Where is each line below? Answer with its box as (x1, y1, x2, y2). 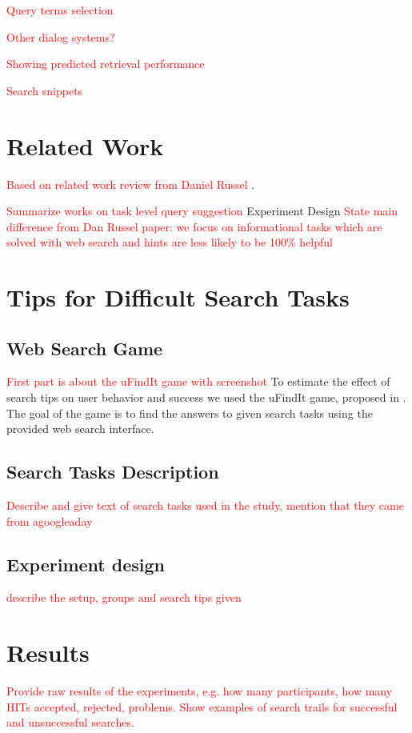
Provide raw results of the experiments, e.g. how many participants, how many (6, 683, 393, 699)
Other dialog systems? (6, 28, 115, 45)
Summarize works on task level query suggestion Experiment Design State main (6, 202, 398, 219)
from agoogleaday (6, 512, 93, 529)
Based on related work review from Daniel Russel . (6, 175, 255, 192)
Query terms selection (6, 2, 114, 18)
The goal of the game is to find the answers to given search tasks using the (6, 404, 373, 421)
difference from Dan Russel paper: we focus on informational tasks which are (6, 218, 382, 234)
